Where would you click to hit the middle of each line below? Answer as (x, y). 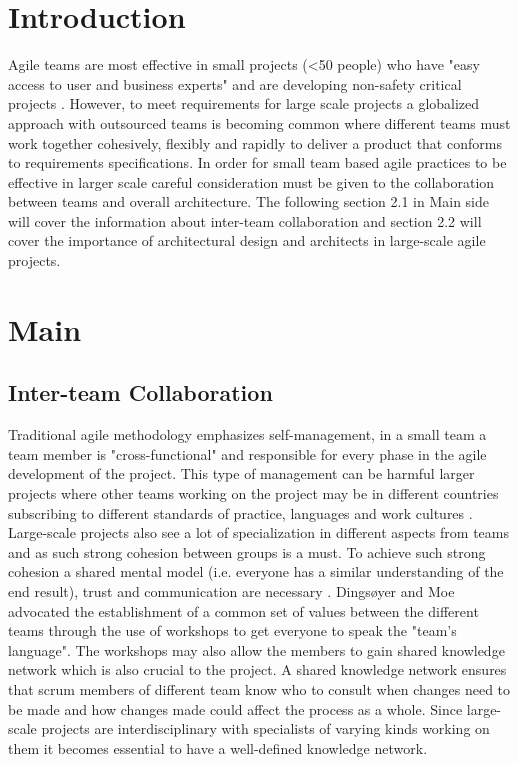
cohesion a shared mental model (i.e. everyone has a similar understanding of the (256, 571)
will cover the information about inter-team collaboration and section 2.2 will (245, 220)
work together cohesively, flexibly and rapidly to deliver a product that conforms (255, 142)
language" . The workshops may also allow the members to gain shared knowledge (256, 649)
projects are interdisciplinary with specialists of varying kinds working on (265, 728)
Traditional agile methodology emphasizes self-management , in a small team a (247, 434)
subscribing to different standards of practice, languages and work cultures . (240, 512)
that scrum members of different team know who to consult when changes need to (259, 688)
